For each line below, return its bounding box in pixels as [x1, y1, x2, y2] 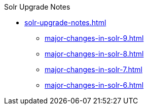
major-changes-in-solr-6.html [45, 81, 144, 89]
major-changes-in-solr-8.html [45, 49, 144, 58]
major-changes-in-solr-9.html [45, 34, 144, 42]
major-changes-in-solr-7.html [45, 65, 142, 74]
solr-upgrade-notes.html [24, 18, 106, 27]
